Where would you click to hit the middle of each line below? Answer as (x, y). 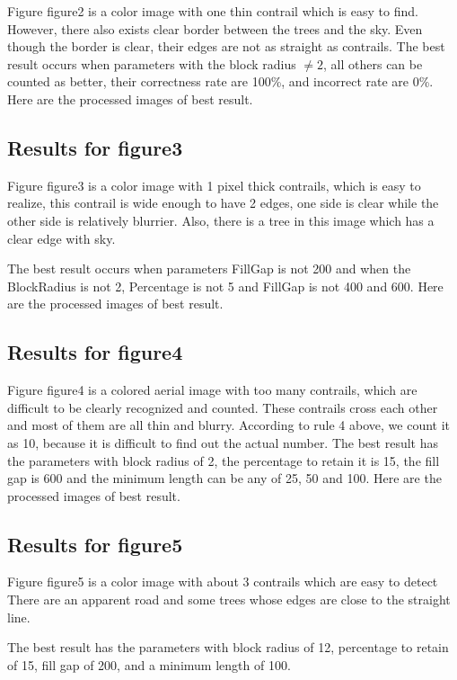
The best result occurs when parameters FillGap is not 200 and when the (209, 268)
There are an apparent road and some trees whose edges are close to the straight (229, 599)
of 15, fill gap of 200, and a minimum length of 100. (149, 664)
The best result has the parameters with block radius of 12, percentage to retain (228, 647)
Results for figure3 (95, 147)
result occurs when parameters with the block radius (152, 63)
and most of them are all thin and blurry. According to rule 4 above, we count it (229, 425)
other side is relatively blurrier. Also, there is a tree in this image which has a (221, 220)
